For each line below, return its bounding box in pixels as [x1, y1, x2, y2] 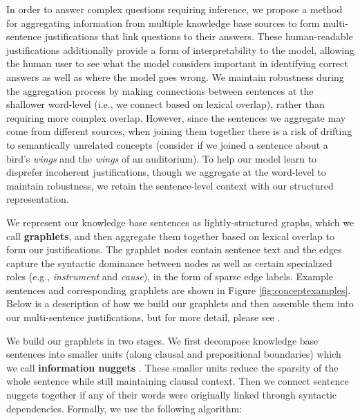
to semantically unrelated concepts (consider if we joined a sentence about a [6, 137, 328, 152]
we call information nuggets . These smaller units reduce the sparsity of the [6, 360, 339, 374]
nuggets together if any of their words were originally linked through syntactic [6, 387, 337, 402]
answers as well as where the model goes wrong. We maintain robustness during [6, 69, 344, 84]
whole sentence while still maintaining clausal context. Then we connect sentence [6, 374, 349, 388]
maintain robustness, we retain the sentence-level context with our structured [6, 178, 334, 192]
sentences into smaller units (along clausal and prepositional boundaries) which [6, 347, 341, 361]
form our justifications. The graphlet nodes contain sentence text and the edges [6, 242, 342, 257]
